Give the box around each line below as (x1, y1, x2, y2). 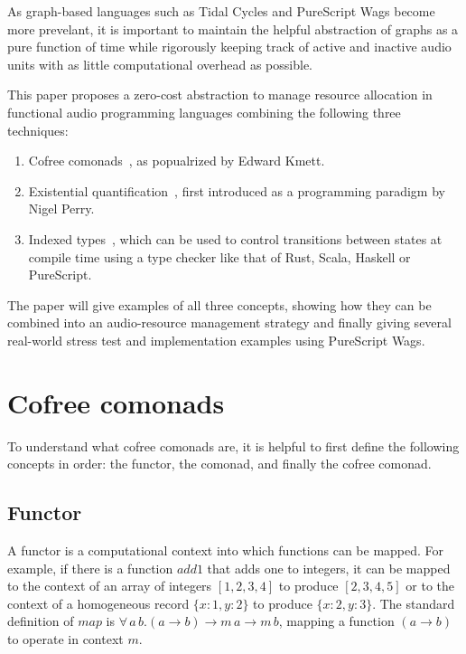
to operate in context (7, 629, 124, 648)
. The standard (372, 593, 455, 612)
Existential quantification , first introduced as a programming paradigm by (28, 181, 445, 200)
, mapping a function (278, 611, 395, 630)
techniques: (7, 120, 69, 139)
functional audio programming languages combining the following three (7, 102, 401, 121)
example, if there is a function (7, 558, 173, 577)
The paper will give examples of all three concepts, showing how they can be (7, 295, 432, 314)
